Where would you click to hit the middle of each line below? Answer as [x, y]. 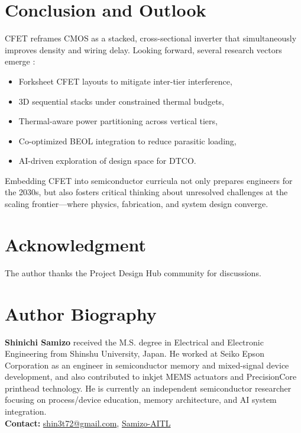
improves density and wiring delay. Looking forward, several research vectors [143, 49]
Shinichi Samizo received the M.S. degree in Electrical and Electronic [134, 342]
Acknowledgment [75, 244]
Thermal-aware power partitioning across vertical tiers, [118, 121]
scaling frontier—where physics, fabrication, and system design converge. [137, 204]
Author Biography [81, 313]
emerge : [20, 61]
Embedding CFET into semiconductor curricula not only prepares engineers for [149, 180]
